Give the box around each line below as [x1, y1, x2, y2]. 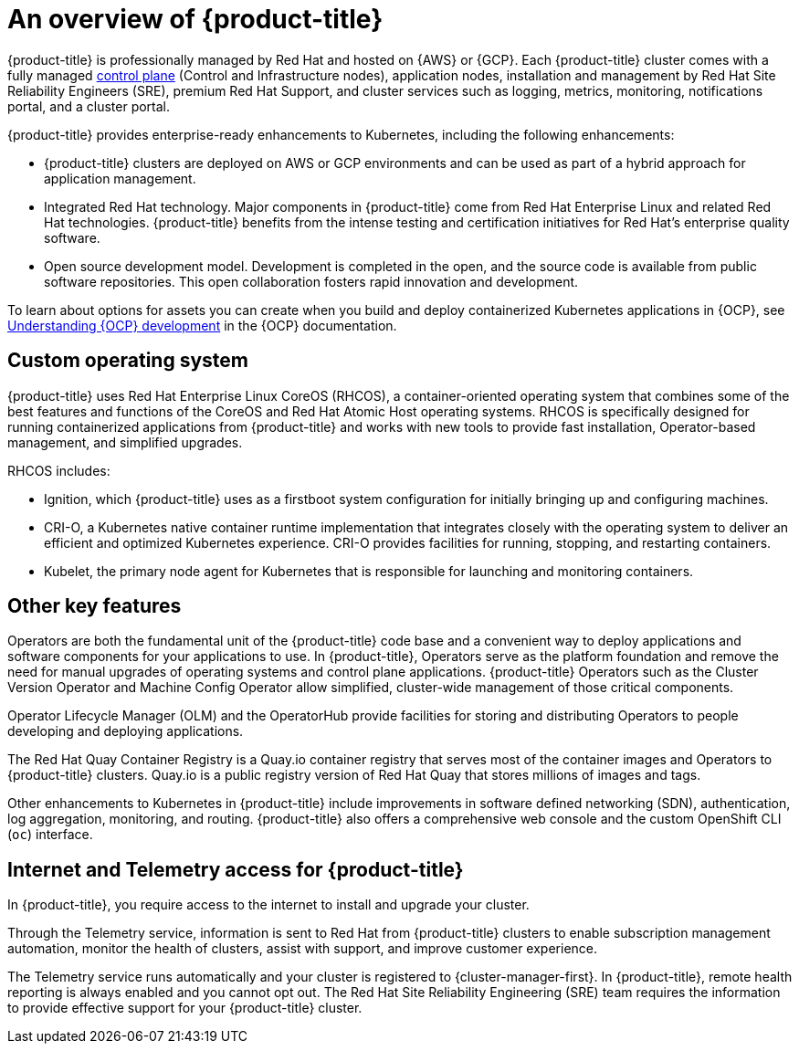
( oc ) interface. [7, 826, 93, 843]
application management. [44, 170, 196, 186]
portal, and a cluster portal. [7, 98, 171, 114]
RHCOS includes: [7, 462, 110, 478]
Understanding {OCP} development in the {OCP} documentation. [7, 317, 397, 333]
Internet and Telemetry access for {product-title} [7, 857, 464, 881]
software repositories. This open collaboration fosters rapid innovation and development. [44, 273, 579, 289]
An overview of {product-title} [7, 4, 384, 35]
